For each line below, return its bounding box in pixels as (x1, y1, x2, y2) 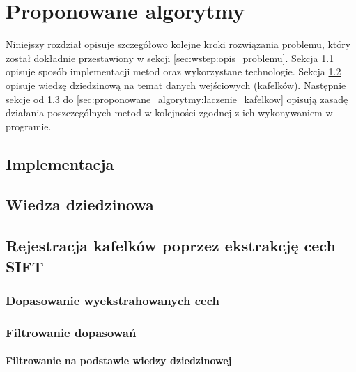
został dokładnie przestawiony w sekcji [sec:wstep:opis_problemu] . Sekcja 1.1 (6, 50, 334, 65)
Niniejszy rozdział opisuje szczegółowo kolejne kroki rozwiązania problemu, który (6, 37, 351, 52)
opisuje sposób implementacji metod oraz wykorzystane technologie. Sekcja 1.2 (6, 64, 341, 79)
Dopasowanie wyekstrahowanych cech (6, 291, 219, 309)
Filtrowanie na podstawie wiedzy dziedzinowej (6, 353, 232, 368)
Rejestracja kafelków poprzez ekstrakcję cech (6, 235, 336, 256)
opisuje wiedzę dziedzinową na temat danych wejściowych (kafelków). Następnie (6, 77, 346, 92)
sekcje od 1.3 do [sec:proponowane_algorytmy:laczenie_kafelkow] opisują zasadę (6, 91, 348, 106)
